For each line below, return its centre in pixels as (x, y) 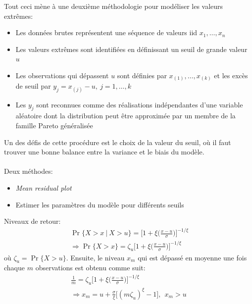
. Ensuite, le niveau (95, 257)
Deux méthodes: (28, 171)
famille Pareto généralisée (54, 126)
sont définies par (142, 75)
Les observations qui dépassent (62, 75)
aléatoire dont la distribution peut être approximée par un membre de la (126, 116)
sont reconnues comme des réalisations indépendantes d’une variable (140, 104)
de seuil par (33, 86)
